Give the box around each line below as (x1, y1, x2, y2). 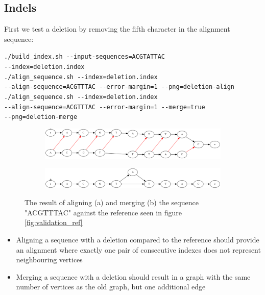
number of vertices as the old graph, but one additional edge (16, 281, 206, 292)
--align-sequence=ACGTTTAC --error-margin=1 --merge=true (4, 103, 205, 111)
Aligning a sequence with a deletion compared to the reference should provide (16, 234, 259, 245)
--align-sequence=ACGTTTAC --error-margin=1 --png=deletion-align (4, 83, 235, 91)
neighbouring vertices (16, 254, 83, 265)
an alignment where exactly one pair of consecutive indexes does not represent (16, 244, 261, 255)
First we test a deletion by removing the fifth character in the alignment (4, 23, 230, 34)
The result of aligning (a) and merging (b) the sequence (25, 197, 199, 208)
